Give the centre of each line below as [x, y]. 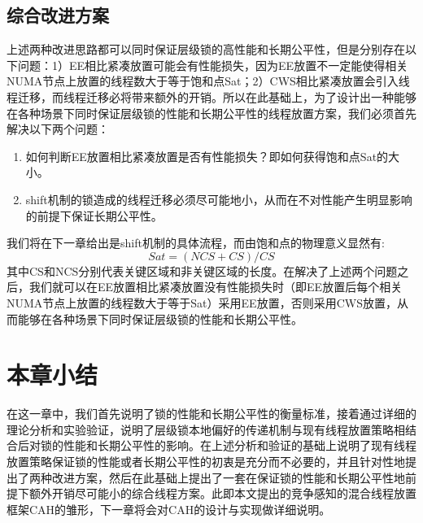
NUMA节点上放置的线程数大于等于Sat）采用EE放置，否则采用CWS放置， [202, 302]
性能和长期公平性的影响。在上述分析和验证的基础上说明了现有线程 [240, 445]
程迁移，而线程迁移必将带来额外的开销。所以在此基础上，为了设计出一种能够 [211, 96]
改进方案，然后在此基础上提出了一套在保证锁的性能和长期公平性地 [228, 477]
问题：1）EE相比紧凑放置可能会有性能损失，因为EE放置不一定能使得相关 [213, 65]
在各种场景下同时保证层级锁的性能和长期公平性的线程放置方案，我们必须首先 [211, 113]
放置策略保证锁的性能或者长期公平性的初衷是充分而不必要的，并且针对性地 [206, 462]
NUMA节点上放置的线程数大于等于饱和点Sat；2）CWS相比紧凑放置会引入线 [208, 81]
